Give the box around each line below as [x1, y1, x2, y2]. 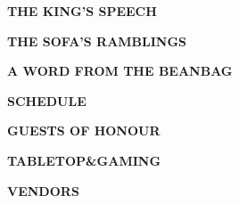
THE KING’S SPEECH [7, 2, 157, 20]
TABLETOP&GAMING [7, 151, 161, 169]
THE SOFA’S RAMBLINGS [7, 31, 187, 50]
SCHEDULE [7, 91, 87, 110]
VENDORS [7, 181, 79, 200]
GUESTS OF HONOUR [7, 121, 161, 140]
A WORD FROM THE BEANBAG [7, 61, 233, 80]
